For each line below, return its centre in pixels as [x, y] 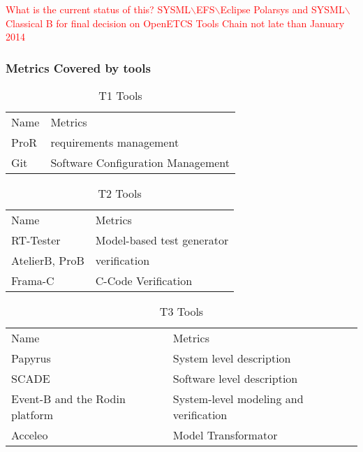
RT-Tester [36, 240]
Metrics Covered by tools [78, 67]
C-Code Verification [144, 280]
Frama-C [33, 280]
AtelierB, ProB [48, 260]
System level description [232, 358]
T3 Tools [181, 311]
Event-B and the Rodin [68, 399]
